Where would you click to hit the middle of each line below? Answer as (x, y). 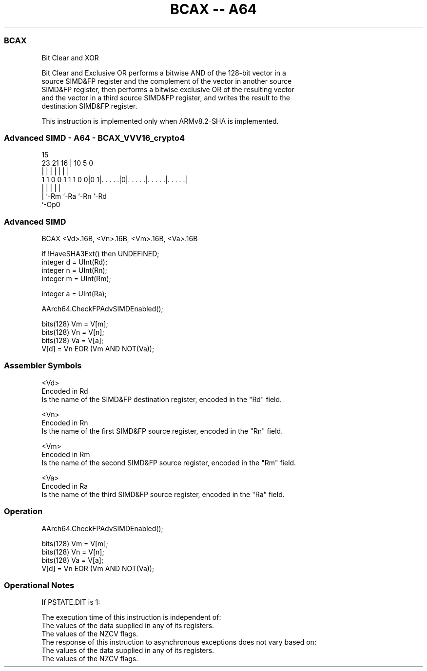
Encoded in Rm (66, 454)
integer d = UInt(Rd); (75, 262)
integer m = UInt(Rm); (76, 278)
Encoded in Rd (65, 391)
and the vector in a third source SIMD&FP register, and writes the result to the (166, 97)
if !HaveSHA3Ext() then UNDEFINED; (100, 254)
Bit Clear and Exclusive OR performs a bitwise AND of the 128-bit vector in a (164, 73)
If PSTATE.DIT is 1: (71, 602)
